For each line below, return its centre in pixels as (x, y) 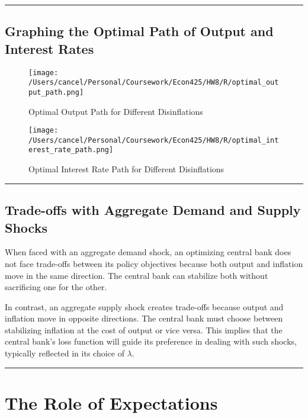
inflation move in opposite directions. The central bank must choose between (144, 318)
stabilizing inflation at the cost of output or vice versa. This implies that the (144, 329)
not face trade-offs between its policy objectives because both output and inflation (154, 263)
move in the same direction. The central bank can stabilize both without (137, 275)
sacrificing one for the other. (56, 287)
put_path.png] (56, 92)
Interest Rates (49, 48)
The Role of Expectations (111, 402)
